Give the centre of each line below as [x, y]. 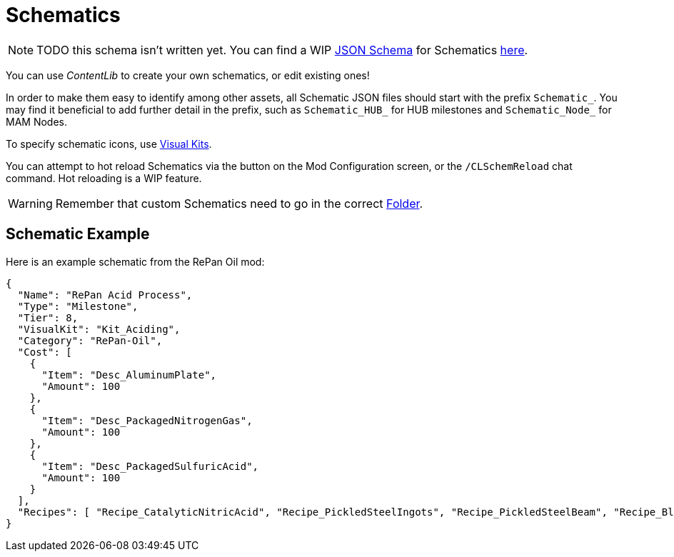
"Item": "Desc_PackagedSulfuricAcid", [150, 466]
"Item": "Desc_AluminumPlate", [129, 375]
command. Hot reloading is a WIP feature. [104, 178]
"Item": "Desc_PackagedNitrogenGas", [147, 420]
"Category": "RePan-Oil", [90, 340]
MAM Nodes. [36, 121]
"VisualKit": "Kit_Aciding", [99, 329]
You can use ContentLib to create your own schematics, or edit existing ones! [188, 75]
